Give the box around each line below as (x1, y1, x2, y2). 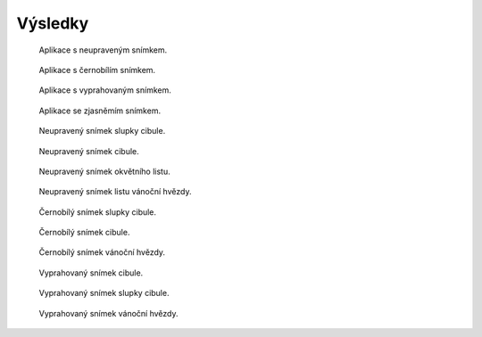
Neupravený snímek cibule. (38, 145, 140, 156)
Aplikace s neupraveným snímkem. (38, 45, 168, 55)
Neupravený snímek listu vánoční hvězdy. (38, 186, 192, 197)
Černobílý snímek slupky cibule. (38, 206, 156, 218)
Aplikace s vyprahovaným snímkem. (38, 85, 171, 95)
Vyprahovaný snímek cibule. (38, 267, 144, 278)
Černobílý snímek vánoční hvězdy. (38, 247, 165, 258)
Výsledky (16, 13, 89, 33)
